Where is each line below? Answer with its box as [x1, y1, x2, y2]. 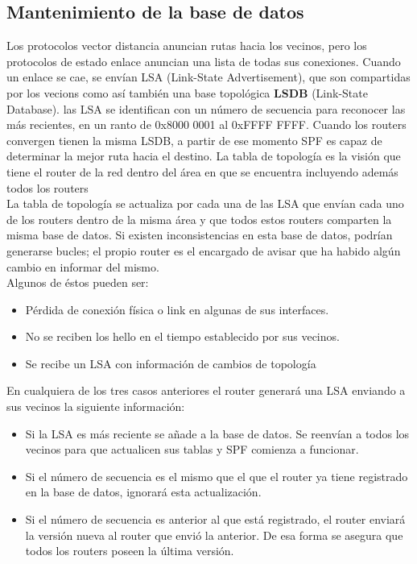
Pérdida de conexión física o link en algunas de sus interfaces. [25, 301, 329, 317]
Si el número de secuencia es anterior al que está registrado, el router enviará [25, 511, 406, 528]
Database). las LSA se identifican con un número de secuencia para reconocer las [6, 100, 406, 117]
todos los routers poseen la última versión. [25, 542, 234, 559]
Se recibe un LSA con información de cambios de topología [25, 355, 316, 371]
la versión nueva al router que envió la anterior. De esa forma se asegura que [25, 526, 403, 543]
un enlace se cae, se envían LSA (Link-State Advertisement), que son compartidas [6, 68, 411, 85]
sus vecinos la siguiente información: [6, 398, 185, 415]
